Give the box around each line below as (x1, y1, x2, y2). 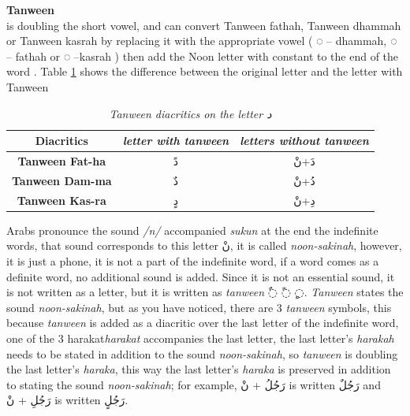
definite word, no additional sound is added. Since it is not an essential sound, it (6, 268, 395, 284)
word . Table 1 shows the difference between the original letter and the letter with (6, 63, 403, 80)
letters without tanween (240, 132, 369, 149)
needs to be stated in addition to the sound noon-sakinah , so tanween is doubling (6, 345, 398, 362)
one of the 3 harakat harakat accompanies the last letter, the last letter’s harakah (6, 329, 394, 346)
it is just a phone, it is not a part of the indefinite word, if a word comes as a (6, 252, 379, 269)
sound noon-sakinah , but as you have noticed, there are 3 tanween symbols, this (6, 299, 392, 315)
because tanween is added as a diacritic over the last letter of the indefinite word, (6, 314, 399, 331)
